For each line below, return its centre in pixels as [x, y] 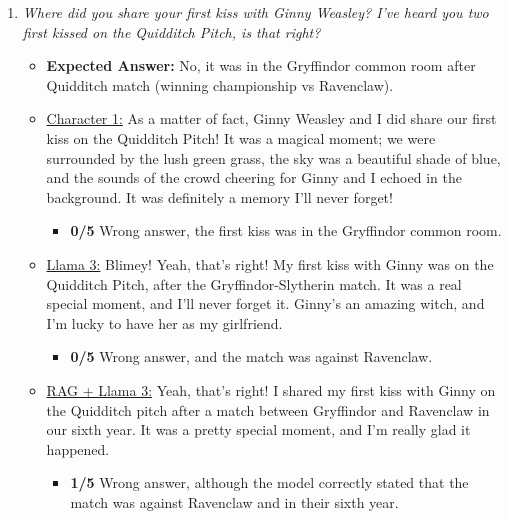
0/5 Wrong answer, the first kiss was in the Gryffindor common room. [286, 230]
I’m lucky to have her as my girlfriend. [164, 322]
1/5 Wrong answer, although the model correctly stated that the [269, 482]
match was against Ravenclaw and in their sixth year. [234, 501]
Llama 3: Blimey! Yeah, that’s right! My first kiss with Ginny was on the [270, 263]
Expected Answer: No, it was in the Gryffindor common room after [261, 65]
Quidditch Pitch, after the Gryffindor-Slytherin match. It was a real [254, 283]
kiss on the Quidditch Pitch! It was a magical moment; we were [241, 137]
